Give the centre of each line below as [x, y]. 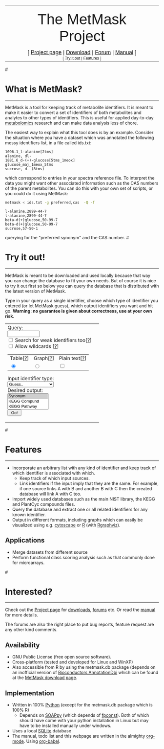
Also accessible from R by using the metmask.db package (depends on [84, 667]
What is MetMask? [44, 89]
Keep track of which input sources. [55, 478]
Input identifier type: [31, 378]
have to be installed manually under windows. [65, 726]
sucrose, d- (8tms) [25, 169]
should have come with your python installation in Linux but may [84, 721]
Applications [25, 540]
